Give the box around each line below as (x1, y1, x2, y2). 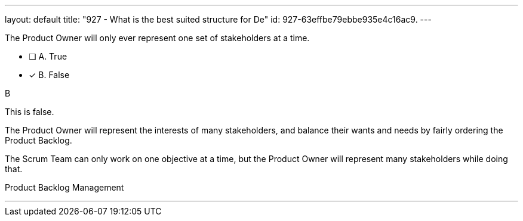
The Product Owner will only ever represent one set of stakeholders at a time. (5, 33, 310, 43)
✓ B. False (29, 70, 70, 80)
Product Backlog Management (5, 182, 124, 192)
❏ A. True (29, 51, 67, 61)
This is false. (5, 107, 54, 117)
